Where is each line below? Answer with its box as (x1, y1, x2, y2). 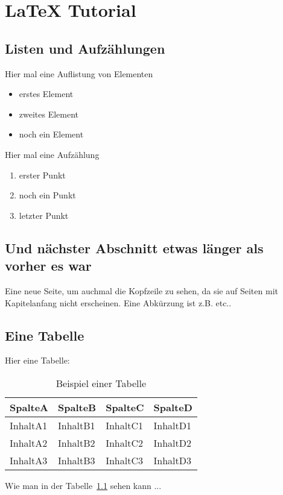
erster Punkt (19, 168, 66, 181)
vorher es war (5, 256, 92, 275)
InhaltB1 (57, 418, 95, 432)
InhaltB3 (57, 453, 95, 467)
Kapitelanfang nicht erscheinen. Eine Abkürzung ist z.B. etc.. (5, 296, 232, 309)
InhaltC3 (106, 453, 143, 467)
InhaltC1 (106, 418, 143, 432)
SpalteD (153, 400, 192, 414)
